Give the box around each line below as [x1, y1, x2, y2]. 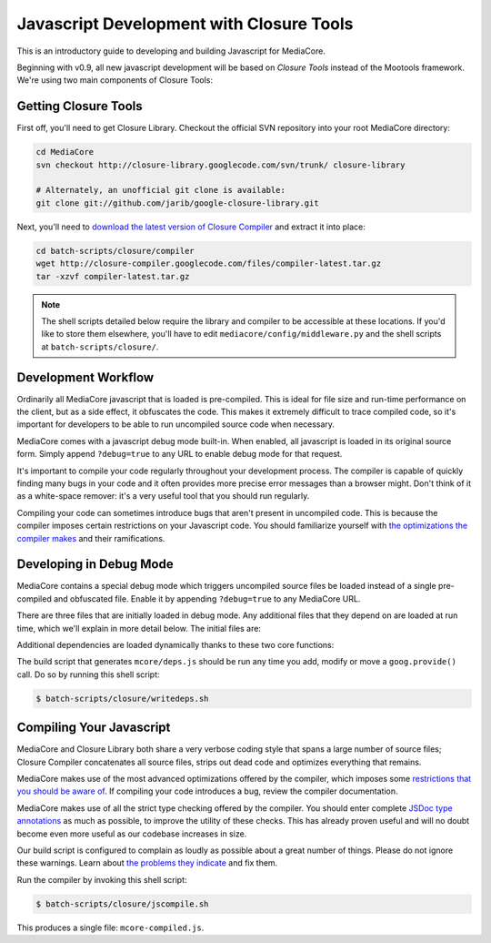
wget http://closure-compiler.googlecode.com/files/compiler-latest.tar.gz [35, 259, 382, 269]
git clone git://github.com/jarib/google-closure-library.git [35, 198, 319, 208]
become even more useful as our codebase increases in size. [16, 828, 247, 839]
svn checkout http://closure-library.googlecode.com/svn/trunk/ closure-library [35, 159, 406, 170]
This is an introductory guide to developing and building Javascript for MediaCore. [16, 46, 326, 56]
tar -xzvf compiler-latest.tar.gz [35, 271, 190, 281]
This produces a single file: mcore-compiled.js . [16, 922, 205, 933]
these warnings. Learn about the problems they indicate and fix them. [16, 857, 278, 868]
